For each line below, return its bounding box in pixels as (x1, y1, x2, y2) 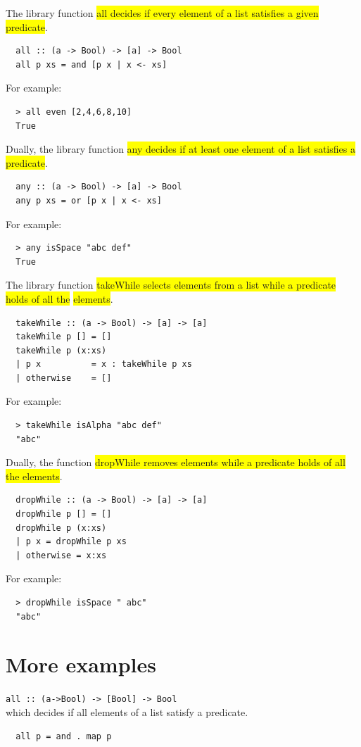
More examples (6, 650, 156, 679)
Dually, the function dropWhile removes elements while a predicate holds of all (6, 455, 346, 470)
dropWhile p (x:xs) (15, 522, 107, 533)
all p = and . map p (15, 731, 112, 741)
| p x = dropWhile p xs (15, 536, 127, 547)
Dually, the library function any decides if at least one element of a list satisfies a (6, 142, 355, 156)
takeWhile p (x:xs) (15, 345, 107, 356)
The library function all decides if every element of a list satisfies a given (6, 6, 319, 20)
